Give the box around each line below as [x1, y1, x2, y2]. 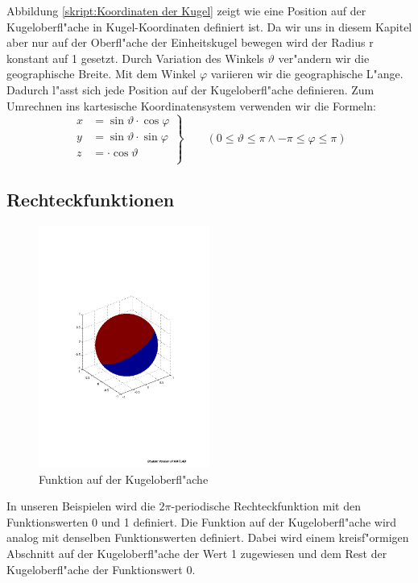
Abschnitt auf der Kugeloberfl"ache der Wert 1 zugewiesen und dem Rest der [6, 544, 387, 561]
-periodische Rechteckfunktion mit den [171, 498, 361, 514]
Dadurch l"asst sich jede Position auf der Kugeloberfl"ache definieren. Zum [6, 81, 375, 98]
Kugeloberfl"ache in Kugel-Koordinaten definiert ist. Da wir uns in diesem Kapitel [6, 18, 412, 35]
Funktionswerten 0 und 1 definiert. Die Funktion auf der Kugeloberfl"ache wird [6, 513, 397, 530]
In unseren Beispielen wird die [6, 498, 155, 514]
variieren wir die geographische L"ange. [210, 65, 404, 82]
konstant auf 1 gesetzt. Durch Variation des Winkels [6, 49, 264, 66]
